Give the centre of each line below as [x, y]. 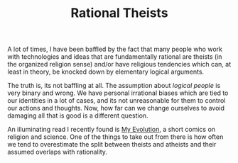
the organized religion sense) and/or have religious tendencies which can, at [119, 64]
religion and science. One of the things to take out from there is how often [115, 137]
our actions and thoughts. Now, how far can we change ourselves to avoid [116, 108]
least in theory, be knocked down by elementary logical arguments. [106, 72]
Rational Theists [119, 13]
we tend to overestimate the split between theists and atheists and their [112, 145]
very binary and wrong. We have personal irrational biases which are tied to [118, 93]
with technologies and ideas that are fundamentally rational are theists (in [115, 57]
